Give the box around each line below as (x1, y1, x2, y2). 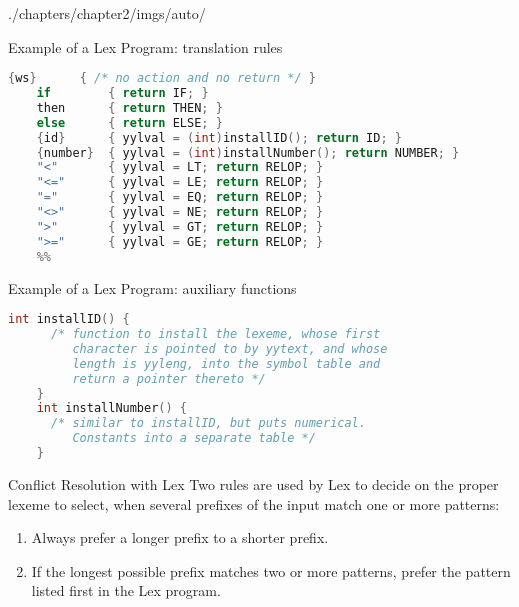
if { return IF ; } (36, 86, 209, 101)
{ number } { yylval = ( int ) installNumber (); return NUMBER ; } (36, 145, 460, 160)
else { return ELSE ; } (36, 115, 223, 130)
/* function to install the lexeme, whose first (50, 327, 381, 342)
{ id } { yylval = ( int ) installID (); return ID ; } (36, 130, 402, 145)
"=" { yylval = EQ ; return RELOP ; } (36, 190, 324, 205)
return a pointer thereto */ (72, 371, 266, 386)
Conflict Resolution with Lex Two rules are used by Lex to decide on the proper (8, 473, 499, 494)
